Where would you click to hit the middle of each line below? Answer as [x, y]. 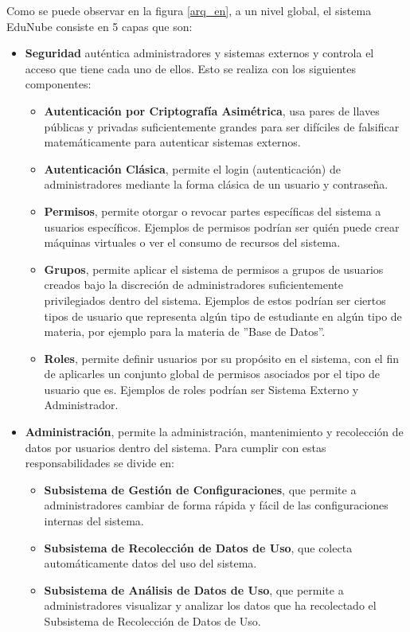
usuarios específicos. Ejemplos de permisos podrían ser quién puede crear [222, 226]
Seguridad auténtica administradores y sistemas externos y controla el [199, 53]
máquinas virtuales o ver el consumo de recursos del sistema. [192, 242]
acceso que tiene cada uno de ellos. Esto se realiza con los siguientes [191, 68]
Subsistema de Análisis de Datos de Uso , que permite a [194, 589]
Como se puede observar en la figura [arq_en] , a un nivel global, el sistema [189, 10]
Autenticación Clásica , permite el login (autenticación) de [192, 168]
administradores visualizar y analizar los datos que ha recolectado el [210, 605]
